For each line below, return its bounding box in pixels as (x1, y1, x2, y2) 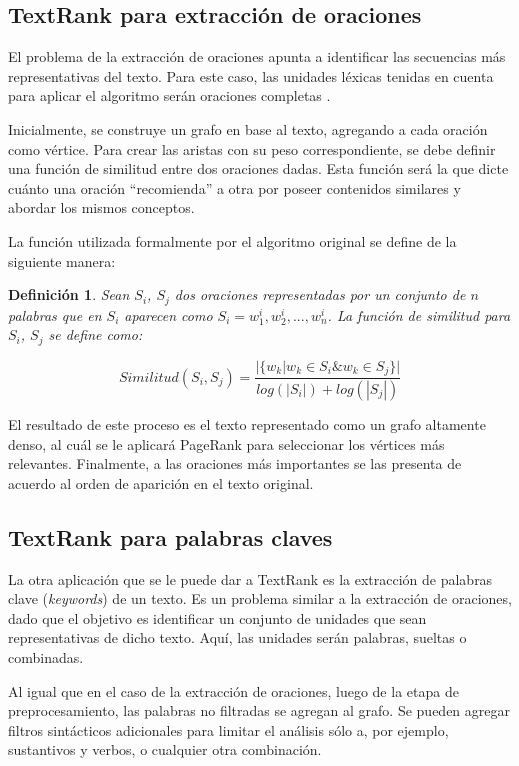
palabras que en (8, 304, 102, 325)
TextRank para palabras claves (8, 521, 333, 552)
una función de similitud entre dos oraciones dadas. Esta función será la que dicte (8, 158, 509, 179)
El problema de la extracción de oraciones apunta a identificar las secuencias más (8, 46, 506, 67)
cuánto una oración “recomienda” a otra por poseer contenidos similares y (8, 177, 461, 198)
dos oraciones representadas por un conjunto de (174, 284, 466, 305)
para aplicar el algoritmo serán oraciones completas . (8, 85, 331, 106)
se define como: (48, 324, 143, 345)
